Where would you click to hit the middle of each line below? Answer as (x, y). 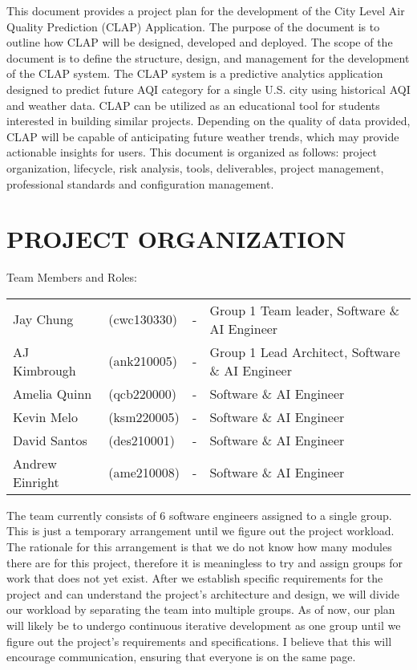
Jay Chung (43, 319)
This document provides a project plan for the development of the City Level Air (206, 10)
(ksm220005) (144, 416)
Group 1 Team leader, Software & (305, 310)
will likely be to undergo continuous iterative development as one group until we (204, 625)
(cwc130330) (143, 319)
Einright (36, 481)
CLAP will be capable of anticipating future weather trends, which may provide (203, 136)
